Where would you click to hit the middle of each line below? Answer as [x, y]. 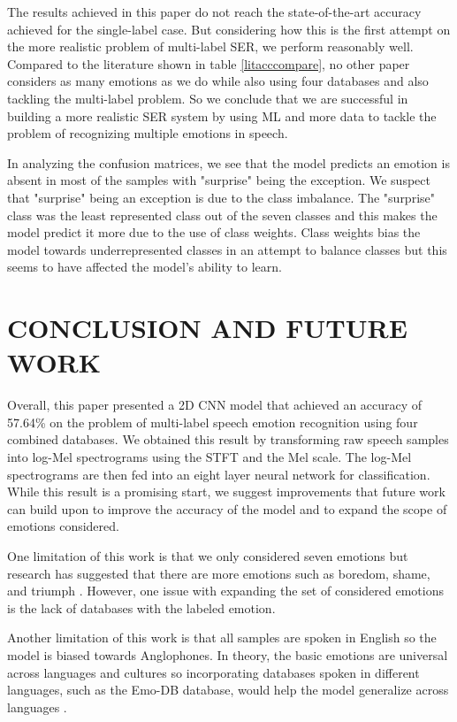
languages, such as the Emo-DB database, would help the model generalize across [228, 690]
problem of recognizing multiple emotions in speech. [148, 133]
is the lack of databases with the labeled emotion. [141, 607]
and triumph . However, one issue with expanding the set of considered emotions [225, 591]
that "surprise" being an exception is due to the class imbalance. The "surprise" [221, 197]
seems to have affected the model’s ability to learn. [145, 267]
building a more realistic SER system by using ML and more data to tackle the [222, 115]
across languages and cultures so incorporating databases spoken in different [213, 672]
